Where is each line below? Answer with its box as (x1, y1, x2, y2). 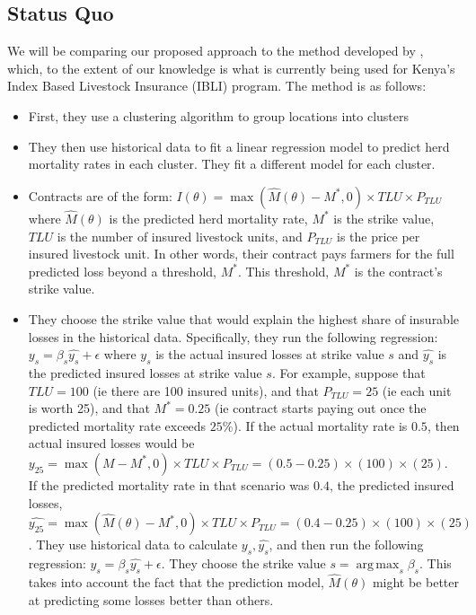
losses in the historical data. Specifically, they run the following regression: (28, 327, 438, 346)
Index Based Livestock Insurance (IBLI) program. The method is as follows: (7, 76, 427, 95)
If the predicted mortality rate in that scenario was (28, 475, 310, 494)
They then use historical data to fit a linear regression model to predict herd (28, 136, 450, 155)
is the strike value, (333, 208, 435, 227)
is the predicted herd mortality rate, (109, 208, 308, 227)
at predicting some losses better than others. (28, 590, 274, 609)
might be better (372, 572, 459, 591)
